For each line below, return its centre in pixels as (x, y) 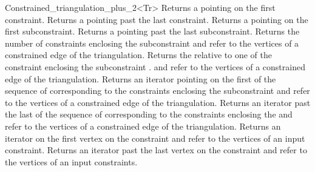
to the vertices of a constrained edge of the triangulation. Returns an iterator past (158, 102)
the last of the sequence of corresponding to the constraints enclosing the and (149, 114)
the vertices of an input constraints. (71, 161)
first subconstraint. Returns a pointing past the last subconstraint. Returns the (152, 31)
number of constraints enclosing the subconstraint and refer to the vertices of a (152, 43)
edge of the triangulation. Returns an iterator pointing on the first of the (141, 78)
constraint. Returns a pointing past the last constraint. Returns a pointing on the (157, 19)
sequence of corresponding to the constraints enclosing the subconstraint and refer (157, 91)
